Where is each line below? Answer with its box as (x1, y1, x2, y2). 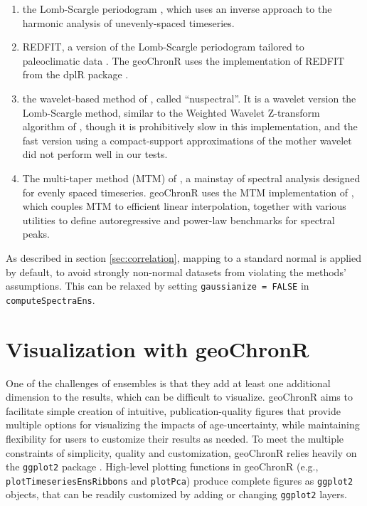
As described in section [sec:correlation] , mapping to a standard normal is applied (6, 250, 362, 265)
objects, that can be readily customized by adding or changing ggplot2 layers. (6, 487, 347, 502)
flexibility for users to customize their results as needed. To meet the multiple (6, 431, 344, 446)
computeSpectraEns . (6, 292, 95, 307)
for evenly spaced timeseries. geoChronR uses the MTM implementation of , (22, 184, 354, 199)
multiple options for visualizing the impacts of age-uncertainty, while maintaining (6, 417, 360, 432)
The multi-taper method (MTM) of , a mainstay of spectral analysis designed (22, 170, 361, 185)
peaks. (22, 226, 50, 241)
